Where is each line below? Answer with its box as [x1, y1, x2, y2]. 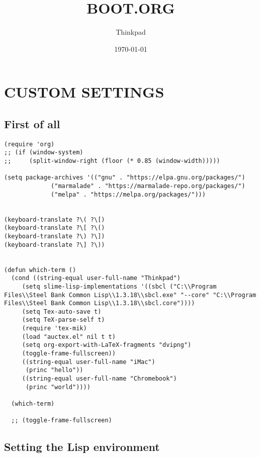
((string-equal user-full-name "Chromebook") [22, 375, 177, 383]
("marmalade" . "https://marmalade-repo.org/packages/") [51, 182, 245, 190]
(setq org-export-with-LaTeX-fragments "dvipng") [22, 341, 192, 349]
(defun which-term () [4, 266, 76, 273]
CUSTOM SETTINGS [4, 81, 164, 102]
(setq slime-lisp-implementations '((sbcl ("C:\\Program [22, 283, 217, 290]
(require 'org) [4, 140, 55, 148]
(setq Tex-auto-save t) [22, 308, 102, 315]
